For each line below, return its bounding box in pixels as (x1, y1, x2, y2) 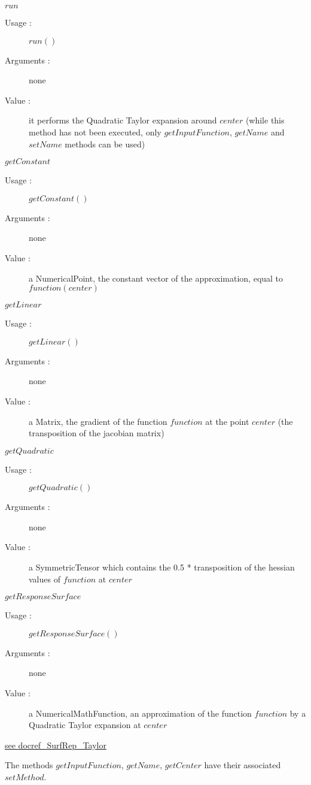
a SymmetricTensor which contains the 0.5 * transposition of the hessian (29, 561, 295, 573)
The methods (5, 759, 53, 771)
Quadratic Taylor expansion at (29, 718, 141, 731)
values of (29, 572, 60, 585)
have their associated (204, 759, 281, 771)
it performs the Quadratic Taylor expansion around (29, 114, 217, 126)
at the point (205, 415, 249, 427)
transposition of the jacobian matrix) (29, 427, 164, 439)
